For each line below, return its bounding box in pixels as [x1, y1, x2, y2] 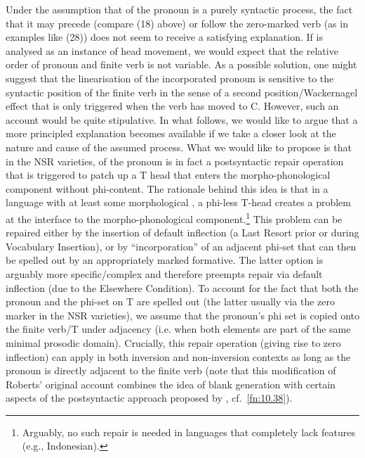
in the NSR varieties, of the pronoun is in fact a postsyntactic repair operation [6, 153, 344, 168]
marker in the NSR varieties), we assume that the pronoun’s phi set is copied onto [6, 307, 360, 322]
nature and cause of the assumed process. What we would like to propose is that [6, 139, 352, 154]
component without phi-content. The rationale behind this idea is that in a [6, 181, 328, 196]
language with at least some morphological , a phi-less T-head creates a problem [6, 195, 351, 210]
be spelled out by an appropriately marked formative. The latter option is [6, 253, 324, 267]
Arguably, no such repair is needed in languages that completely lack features [22, 424, 355, 439]
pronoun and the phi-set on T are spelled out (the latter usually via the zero [6, 294, 336, 309]
